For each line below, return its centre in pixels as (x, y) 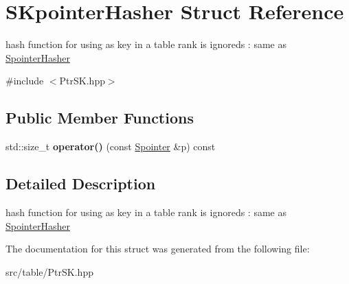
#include (25, 81)
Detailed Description (81, 184)
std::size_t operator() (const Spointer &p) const (111, 146)
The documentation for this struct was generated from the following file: (158, 249)
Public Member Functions (100, 118)
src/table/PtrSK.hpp (49, 271)
